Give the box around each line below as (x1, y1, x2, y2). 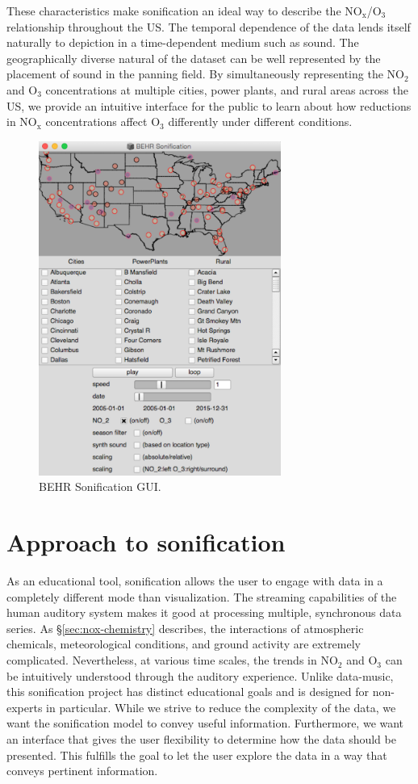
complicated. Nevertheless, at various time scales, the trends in (6, 652, 317, 669)
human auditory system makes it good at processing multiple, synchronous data (6, 604, 402, 621)
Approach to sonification (6, 526, 286, 559)
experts (6, 698, 43, 715)
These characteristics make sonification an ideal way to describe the (6, 2, 341, 19)
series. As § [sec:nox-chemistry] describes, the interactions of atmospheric (6, 619, 364, 636)
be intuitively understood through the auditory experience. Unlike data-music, (6, 667, 394, 684)
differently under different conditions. (168, 113, 353, 130)
